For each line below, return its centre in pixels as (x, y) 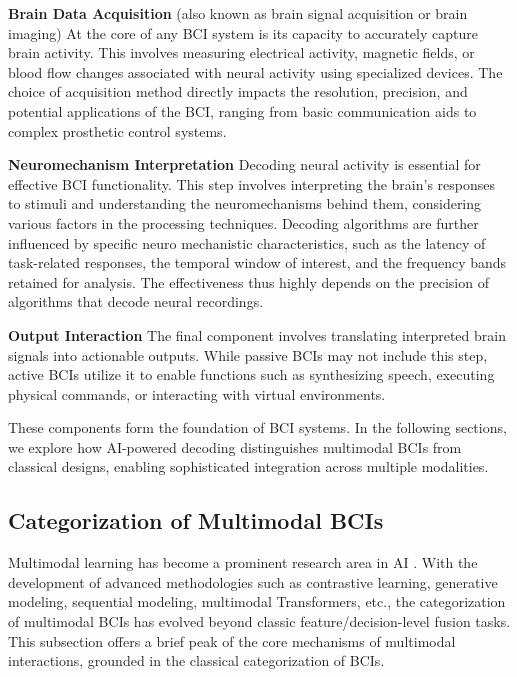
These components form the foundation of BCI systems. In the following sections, (257, 427)
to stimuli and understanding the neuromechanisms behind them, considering (245, 203)
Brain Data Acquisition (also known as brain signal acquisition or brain (238, 13)
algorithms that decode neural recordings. (136, 301)
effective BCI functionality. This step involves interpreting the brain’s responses (251, 183)
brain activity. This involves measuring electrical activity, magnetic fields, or (241, 52)
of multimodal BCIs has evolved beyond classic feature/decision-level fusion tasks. (259, 621)
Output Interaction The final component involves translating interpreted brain (257, 334)
